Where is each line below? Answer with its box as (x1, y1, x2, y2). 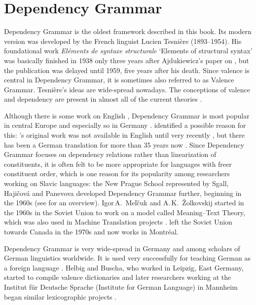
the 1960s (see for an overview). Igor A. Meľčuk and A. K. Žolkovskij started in (4, 197, 244, 208)
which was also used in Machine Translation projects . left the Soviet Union (4, 217, 232, 227)
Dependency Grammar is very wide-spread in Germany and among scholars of (4, 243, 240, 253)
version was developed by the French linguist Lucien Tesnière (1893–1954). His (4, 36, 242, 46)
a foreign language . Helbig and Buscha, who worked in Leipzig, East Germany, (4, 262, 244, 272)
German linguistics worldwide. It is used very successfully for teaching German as (4, 253, 251, 263)
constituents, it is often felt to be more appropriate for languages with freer (4, 158, 232, 169)
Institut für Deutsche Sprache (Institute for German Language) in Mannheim (4, 281, 238, 292)
